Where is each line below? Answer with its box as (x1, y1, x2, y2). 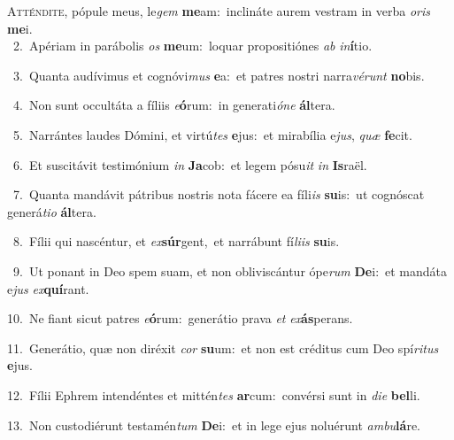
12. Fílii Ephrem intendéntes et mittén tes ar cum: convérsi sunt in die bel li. (7, 385, 420, 404)
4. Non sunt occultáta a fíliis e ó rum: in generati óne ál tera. (12, 96, 335, 114)
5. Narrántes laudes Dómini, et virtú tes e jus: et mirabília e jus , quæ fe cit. (12, 125, 412, 143)
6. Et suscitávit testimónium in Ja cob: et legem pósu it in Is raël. (12, 155, 367, 174)
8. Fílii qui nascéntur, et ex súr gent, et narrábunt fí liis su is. (12, 232, 340, 251)
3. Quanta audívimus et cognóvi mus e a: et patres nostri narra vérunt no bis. (12, 66, 425, 84)
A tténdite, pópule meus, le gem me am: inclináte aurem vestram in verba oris (7, 2, 430, 19)
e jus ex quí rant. (7, 279, 89, 297)
